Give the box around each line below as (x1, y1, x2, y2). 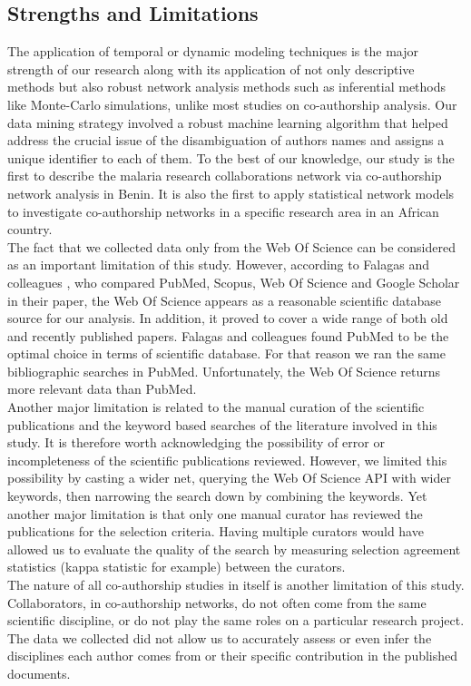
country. (7, 220, 53, 239)
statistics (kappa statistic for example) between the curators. (7, 557, 346, 576)
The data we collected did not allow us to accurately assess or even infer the (7, 628, 432, 647)
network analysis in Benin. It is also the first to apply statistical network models (7, 183, 455, 202)
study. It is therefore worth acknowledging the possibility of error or (7, 433, 385, 452)
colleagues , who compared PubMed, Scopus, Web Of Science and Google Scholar (7, 272, 460, 291)
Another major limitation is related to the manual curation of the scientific (7, 397, 425, 416)
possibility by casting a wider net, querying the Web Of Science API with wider (7, 468, 452, 487)
